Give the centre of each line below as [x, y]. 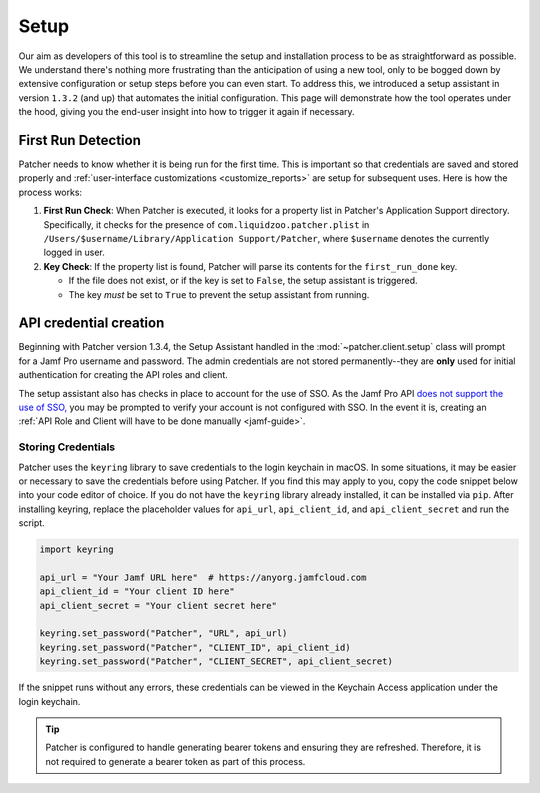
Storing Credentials [67, 447]
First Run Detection [80, 140]
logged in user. [74, 252]
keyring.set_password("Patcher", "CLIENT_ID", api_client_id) [195, 647]
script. [31, 523]
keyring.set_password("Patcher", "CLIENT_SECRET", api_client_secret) [216, 661]
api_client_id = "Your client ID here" [137, 591]
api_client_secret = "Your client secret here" [158, 605]
